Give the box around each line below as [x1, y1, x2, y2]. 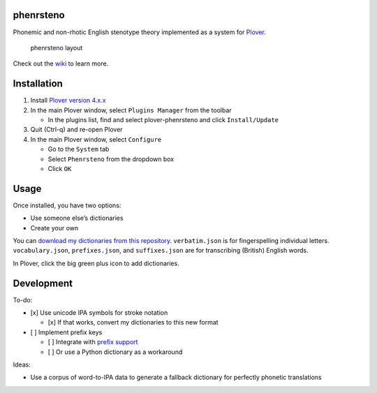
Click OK [47, 164, 72, 172]
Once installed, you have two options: [13, 201, 121, 209]
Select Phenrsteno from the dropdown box [47, 154, 175, 163]
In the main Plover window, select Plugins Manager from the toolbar [30, 105, 232, 114]
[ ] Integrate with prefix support [47, 338, 138, 346]
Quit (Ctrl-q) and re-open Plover [30, 126, 123, 134]
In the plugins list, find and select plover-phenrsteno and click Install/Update [47, 115, 279, 124]
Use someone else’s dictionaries [30, 214, 124, 223]
